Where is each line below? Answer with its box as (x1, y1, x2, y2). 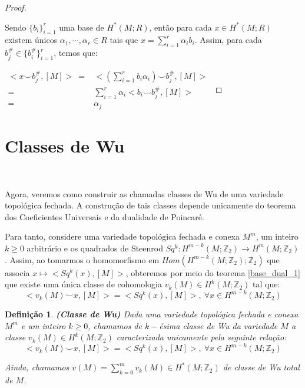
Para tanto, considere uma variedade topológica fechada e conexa (5, 230, 240, 243)
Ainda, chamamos (5, 361, 69, 373)
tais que (110, 34, 138, 46)
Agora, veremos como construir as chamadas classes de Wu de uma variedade (5, 187, 284, 200)
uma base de (59, 21, 104, 33)
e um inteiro (21, 319, 66, 331)
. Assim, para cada (194, 34, 262, 46)
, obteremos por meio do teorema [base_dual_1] (125, 266, 300, 278)
